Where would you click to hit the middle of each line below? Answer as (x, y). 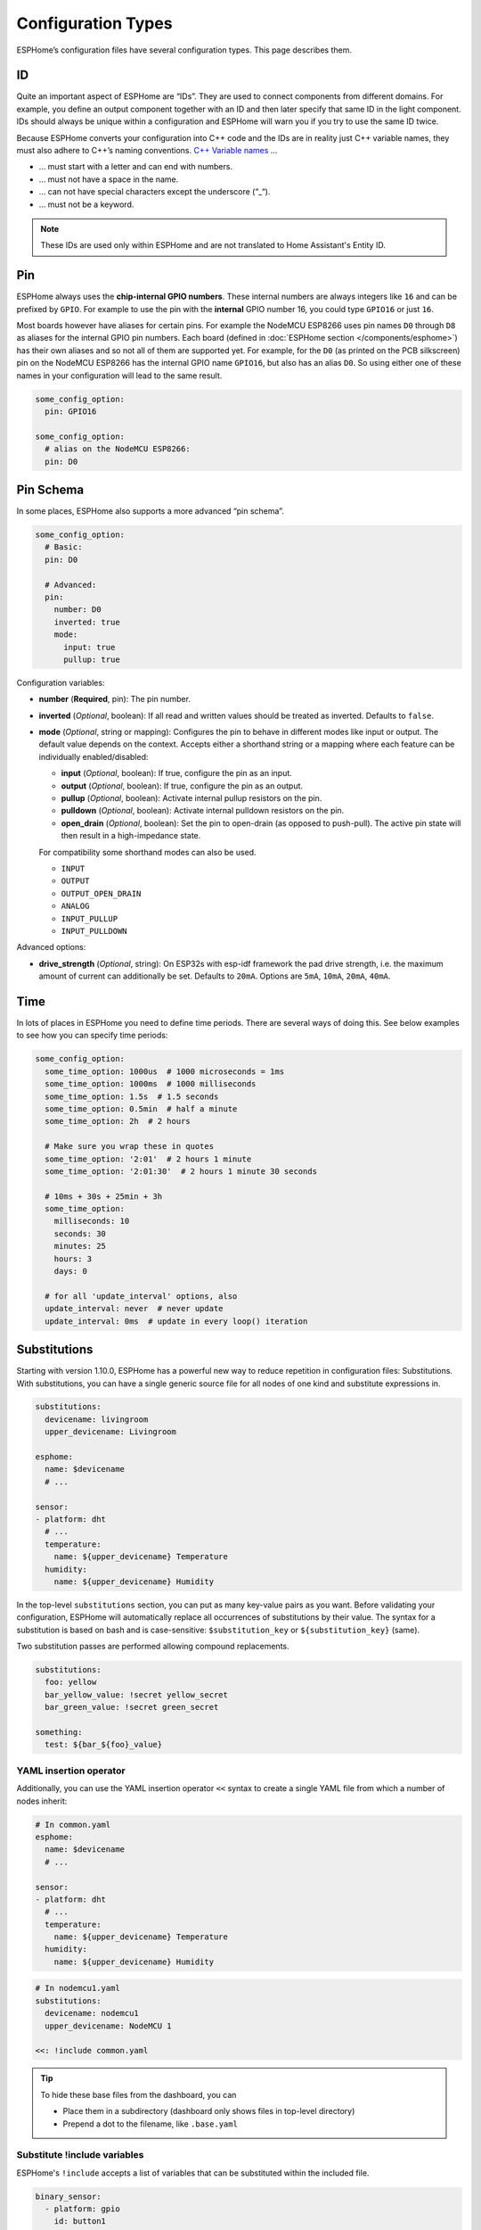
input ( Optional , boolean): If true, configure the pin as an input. (177, 773)
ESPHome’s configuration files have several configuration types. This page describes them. (184, 50)
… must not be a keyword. (86, 204)
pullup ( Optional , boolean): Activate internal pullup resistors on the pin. (192, 798)
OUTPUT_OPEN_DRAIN (101, 893)
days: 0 (71, 1272)
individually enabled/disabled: (94, 756)
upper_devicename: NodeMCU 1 (109, 2026)
